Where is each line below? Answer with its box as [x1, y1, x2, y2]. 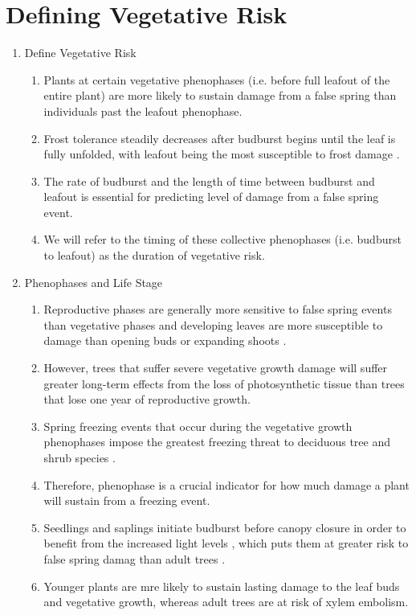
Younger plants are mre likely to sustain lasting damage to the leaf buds [43, 577, 400, 594]
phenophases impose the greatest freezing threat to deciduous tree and [43, 433, 391, 450]
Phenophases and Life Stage [24, 273, 163, 290]
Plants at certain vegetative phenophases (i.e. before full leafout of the [43, 71, 390, 88]
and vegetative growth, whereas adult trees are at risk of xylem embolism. [43, 593, 409, 610]
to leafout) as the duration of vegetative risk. [43, 247, 265, 264]
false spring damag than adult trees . [43, 550, 226, 567]
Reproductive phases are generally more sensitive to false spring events [43, 301, 392, 318]
